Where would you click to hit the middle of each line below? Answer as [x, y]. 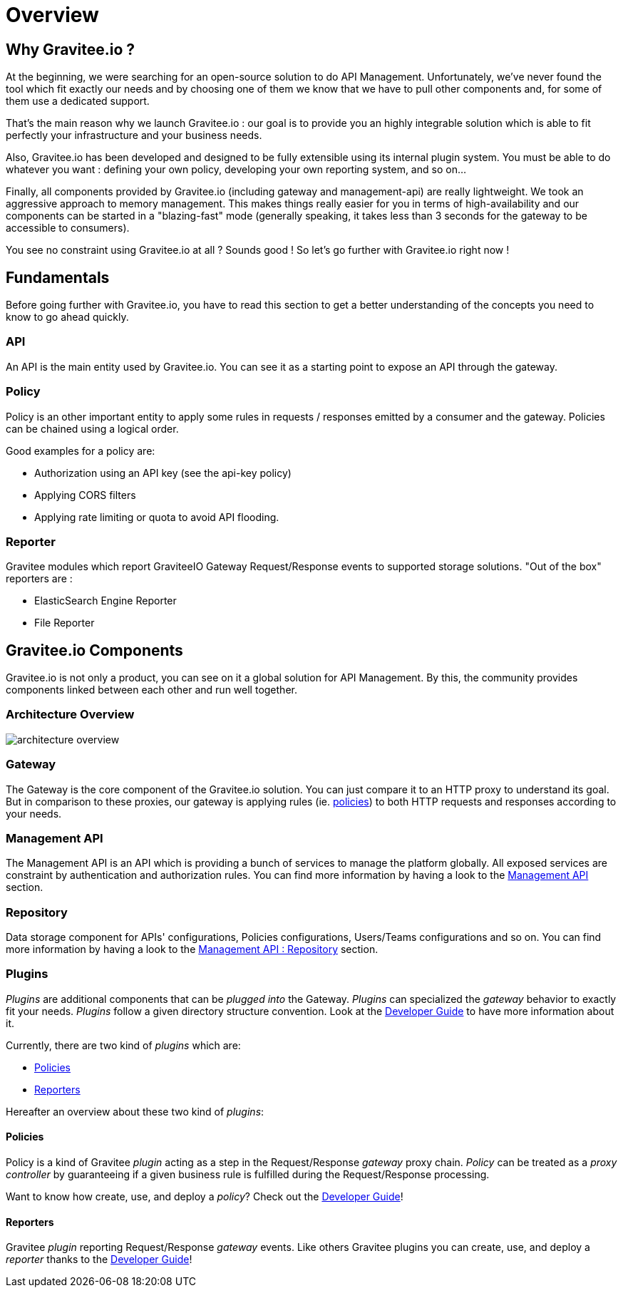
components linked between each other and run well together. [151, 690]
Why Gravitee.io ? [71, 49]
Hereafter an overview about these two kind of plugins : [135, 1111]
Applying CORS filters [85, 495]
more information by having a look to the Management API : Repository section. [192, 949]
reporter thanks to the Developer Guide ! [99, 1259]
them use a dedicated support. [78, 101]
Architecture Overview [70, 715]
